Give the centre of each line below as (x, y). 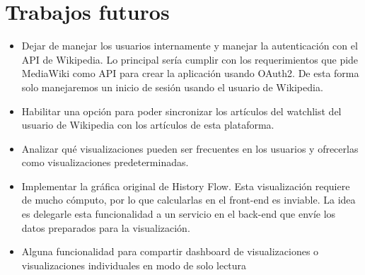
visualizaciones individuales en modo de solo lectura (134, 265)
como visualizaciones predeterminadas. (105, 162)
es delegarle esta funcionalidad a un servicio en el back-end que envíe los (179, 214)
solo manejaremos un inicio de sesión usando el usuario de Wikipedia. (172, 87)
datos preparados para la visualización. (106, 227)
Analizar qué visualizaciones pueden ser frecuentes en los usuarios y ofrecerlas (190, 148)
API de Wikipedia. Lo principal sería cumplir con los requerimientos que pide (190, 59)
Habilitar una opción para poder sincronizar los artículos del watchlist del (181, 111)
